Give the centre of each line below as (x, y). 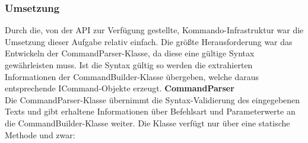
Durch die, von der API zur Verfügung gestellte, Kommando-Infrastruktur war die (154, 30)
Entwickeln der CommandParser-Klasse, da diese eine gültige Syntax (130, 53)
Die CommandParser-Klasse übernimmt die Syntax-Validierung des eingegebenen (153, 99)
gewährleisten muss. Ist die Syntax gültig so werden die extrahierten (129, 65)
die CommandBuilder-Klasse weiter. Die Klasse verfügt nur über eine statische (147, 123)
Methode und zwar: (40, 134)
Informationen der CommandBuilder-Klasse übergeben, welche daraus (132, 76)
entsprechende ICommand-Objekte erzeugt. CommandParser (120, 88)
